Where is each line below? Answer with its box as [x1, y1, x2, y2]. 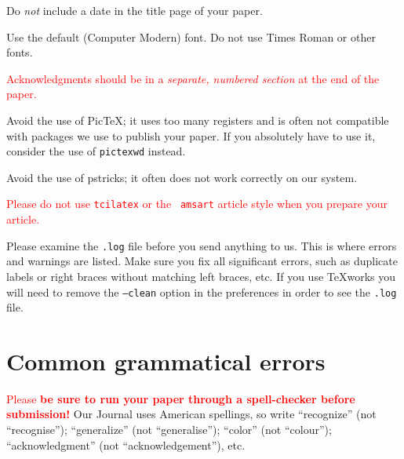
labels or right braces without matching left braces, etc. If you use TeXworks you [6, 268, 395, 284]
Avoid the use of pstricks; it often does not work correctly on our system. [6, 169, 358, 185]
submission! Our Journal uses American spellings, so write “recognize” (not [6, 406, 377, 422]
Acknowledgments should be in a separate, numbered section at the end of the [6, 70, 380, 86]
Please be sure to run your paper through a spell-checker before [6, 390, 355, 406]
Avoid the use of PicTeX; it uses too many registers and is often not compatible [6, 111, 389, 128]
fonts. [6, 44, 33, 60]
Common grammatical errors [6, 344, 326, 377]
